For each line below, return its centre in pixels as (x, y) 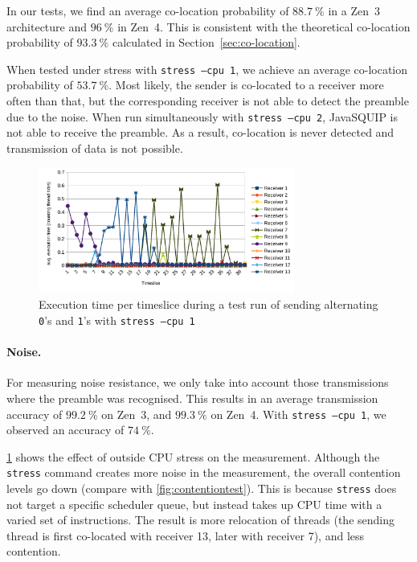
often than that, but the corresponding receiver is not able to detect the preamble (208, 101)
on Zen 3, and (137, 414)
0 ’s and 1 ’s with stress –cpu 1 (117, 320)
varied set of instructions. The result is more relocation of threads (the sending (200, 520)
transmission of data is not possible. (95, 148)
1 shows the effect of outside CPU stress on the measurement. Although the (193, 456)
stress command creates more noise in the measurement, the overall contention (204, 472)
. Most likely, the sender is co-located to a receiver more (246, 85)
